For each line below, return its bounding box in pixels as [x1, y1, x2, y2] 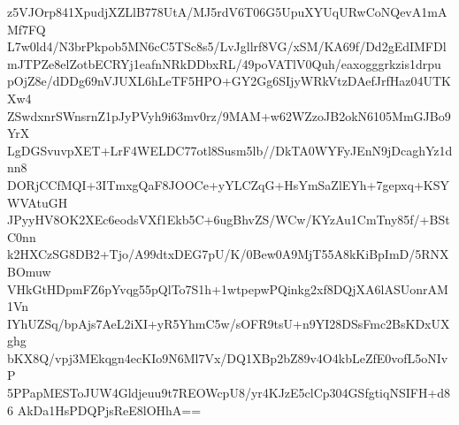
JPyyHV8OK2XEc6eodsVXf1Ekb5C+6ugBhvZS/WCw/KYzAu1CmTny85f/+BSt [7, 210, 450, 229]
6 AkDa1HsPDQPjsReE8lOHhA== [7, 400, 202, 419]
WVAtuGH [7, 193, 68, 211]
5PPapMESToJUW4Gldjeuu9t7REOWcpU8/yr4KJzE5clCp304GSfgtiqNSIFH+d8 [7, 383, 451, 402]
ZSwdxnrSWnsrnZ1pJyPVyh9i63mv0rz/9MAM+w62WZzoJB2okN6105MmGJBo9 [7, 106, 451, 125]
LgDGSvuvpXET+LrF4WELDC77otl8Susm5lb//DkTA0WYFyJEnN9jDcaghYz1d [7, 140, 453, 159]
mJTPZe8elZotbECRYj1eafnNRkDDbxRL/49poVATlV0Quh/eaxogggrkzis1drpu [7, 54, 441, 72]
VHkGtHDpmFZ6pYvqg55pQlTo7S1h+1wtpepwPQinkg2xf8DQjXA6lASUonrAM [7, 279, 448, 298]
